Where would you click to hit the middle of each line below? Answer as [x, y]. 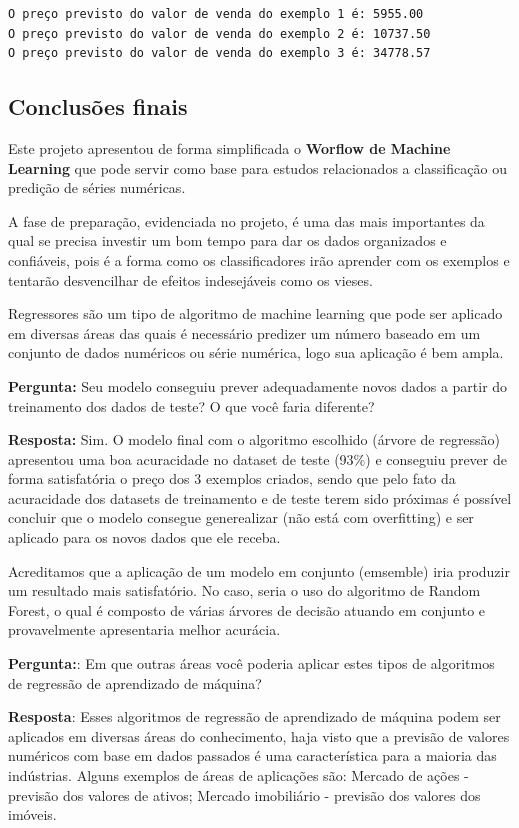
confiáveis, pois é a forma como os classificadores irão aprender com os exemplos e [259, 259]
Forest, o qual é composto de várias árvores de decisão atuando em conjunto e [247, 609]
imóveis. [32, 814]
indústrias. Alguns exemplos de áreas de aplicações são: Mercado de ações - [238, 775]
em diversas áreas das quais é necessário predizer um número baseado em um [244, 332]
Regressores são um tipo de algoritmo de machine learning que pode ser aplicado [255, 313]
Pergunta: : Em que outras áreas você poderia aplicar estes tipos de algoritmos [251, 663]
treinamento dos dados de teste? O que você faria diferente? [191, 405]
